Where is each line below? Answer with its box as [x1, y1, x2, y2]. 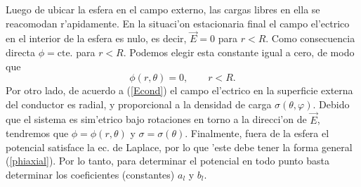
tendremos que [6, 126, 69, 141]
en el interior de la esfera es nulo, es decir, [6, 31, 187, 46]
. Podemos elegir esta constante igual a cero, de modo [123, 45, 355, 59]
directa [6, 45, 36, 59]
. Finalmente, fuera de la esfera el [185, 126, 329, 141]
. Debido [313, 96, 350, 111]
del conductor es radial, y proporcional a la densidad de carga [6, 96, 272, 111]
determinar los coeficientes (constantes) [6, 167, 175, 181]
